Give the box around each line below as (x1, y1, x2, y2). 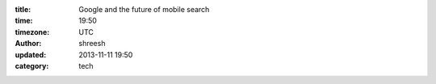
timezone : (15, 27, 50, 36)
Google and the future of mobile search (78, 5, 210, 14)
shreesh (78, 39, 106, 48)
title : (15, 5, 31, 14)
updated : (15, 49, 47, 60)
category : (15, 61, 49, 70)
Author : (15, 39, 42, 48)
